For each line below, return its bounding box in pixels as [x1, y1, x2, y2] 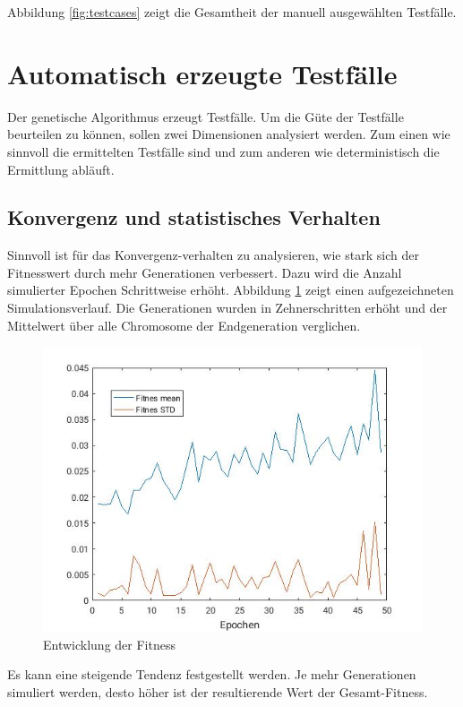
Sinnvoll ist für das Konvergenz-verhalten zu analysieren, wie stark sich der [7, 246, 419, 264]
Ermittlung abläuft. [7, 160, 115, 178]
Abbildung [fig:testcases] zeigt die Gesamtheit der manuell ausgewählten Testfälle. [7, 3, 457, 21]
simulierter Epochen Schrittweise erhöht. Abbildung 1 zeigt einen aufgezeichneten [7, 280, 454, 299]
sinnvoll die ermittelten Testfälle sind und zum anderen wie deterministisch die [7, 142, 440, 160]
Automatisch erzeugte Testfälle [7, 55, 398, 91]
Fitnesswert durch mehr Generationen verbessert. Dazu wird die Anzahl [7, 263, 402, 281]
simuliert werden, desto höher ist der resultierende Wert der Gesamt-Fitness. [7, 683, 428, 702]
